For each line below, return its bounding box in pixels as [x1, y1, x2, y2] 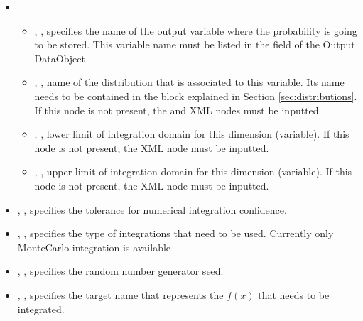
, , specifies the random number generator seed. [17, 263, 224, 278]
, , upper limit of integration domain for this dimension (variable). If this [34, 164, 352, 179]
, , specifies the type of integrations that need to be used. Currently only [17, 226, 334, 241]
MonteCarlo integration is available [17, 239, 171, 254]
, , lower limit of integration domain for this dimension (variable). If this [34, 126, 350, 141]
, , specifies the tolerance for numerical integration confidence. [17, 202, 287, 217]
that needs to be [258, 287, 330, 302]
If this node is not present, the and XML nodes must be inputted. [34, 102, 322, 117]
